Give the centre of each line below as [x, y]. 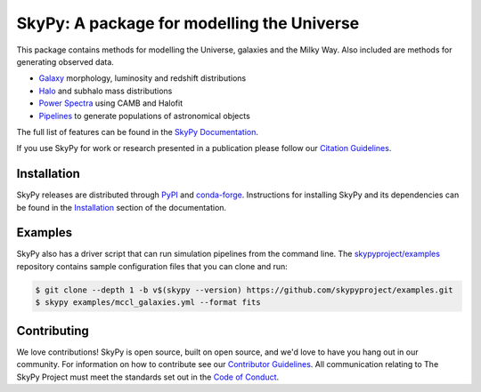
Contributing [53, 330]
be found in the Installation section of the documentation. [122, 207]
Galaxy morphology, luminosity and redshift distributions [143, 78]
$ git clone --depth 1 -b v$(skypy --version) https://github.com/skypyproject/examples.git [244, 290]
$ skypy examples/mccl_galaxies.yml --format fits [148, 303]
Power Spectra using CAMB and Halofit [111, 103]
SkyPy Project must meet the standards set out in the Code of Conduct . [148, 377]
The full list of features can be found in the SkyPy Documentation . [137, 132]
